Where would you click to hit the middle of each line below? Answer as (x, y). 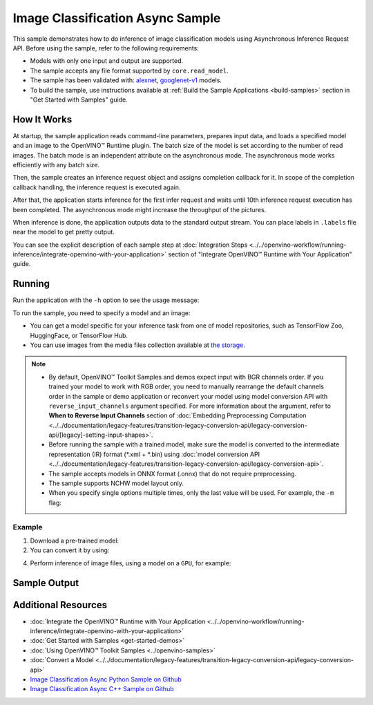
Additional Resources (60, 605)
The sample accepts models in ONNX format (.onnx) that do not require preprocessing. (173, 473)
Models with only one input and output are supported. (107, 61)
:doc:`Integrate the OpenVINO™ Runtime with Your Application (118, 621)
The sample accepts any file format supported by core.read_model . (129, 70)
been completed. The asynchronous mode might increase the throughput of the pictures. (140, 209)
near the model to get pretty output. (64, 232)
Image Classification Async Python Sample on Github (106, 679)
